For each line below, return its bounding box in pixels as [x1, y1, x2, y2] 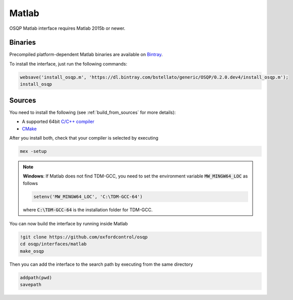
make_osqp [20, 248, 44, 254]
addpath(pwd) [20, 275, 52, 280]
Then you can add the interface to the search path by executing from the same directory [9, 261, 193, 267]
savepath [20, 282, 42, 287]
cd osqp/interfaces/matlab [20, 241, 87, 247]
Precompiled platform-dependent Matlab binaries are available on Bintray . [9, 51, 163, 57]
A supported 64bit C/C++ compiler [22, 118, 95, 125]
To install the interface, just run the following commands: [9, 61, 128, 67]
